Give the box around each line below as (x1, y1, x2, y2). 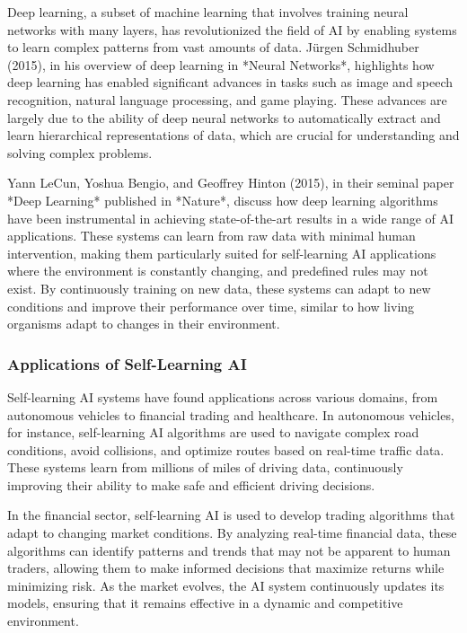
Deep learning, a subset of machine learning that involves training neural (7, 3, 409, 21)
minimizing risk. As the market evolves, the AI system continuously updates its (7, 576, 445, 594)
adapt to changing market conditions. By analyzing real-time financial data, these (7, 523, 457, 542)
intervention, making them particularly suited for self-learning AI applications (7, 243, 436, 262)
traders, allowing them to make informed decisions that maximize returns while (7, 558, 445, 577)
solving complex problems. (7, 143, 153, 162)
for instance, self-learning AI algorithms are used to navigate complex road (7, 423, 419, 442)
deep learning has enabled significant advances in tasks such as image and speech (7, 73, 454, 92)
